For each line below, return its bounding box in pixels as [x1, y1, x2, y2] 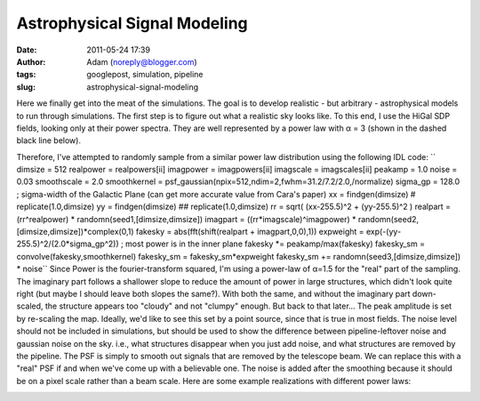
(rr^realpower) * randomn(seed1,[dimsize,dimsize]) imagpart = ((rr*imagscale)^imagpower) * [16, 213, 356, 224]
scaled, [16, 301, 44, 311]
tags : [16, 69, 36, 80]
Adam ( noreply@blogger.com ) [86, 56, 197, 67]
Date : [16, 44, 37, 55]
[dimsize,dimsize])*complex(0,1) [16, 227, 134, 237]
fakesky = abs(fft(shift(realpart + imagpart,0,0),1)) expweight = [135, 227, 364, 237]
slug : [16, 81, 36, 92]
